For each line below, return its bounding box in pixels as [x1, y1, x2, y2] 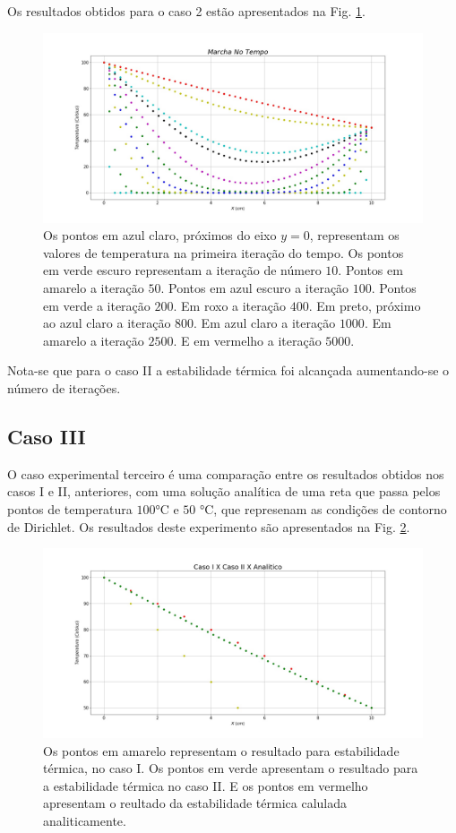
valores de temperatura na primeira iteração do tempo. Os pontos [43, 243, 404, 262]
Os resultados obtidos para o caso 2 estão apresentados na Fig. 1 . [7, 2, 366, 20]
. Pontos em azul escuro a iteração [160, 278, 349, 296]
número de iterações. [7, 378, 121, 397]
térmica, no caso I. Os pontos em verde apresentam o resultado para [43, 759, 418, 777]
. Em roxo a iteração [173, 296, 286, 314]
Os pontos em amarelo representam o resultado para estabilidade [43, 741, 400, 760]
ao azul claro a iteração [43, 313, 171, 332]
